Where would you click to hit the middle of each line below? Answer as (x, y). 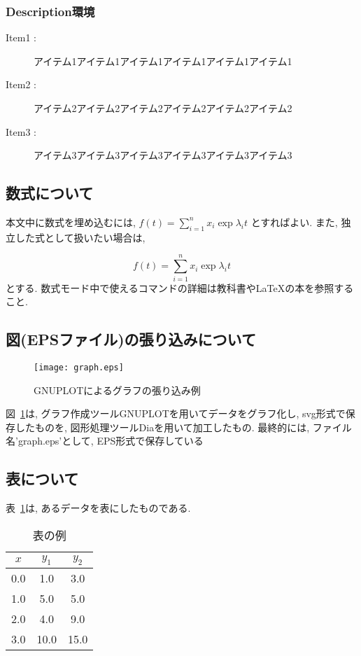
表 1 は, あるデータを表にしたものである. (98, 508)
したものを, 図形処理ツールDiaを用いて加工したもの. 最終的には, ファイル (183, 427)
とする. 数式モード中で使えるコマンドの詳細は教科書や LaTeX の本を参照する (180, 287)
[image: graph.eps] (79, 367)
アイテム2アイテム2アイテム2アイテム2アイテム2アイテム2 (163, 108)
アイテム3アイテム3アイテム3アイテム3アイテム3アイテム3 (163, 155)
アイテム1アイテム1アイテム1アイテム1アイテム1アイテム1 (163, 61)
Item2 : (21, 84)
